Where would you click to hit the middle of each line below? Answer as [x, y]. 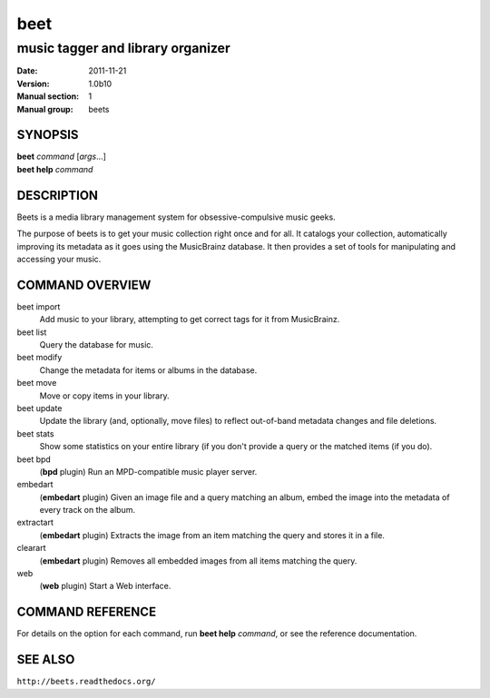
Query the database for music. [97, 345]
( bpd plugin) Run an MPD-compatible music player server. [148, 471]
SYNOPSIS [48, 135]
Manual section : [48, 96]
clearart [31, 548]
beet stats [35, 433]
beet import [39, 306]
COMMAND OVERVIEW [84, 285]
